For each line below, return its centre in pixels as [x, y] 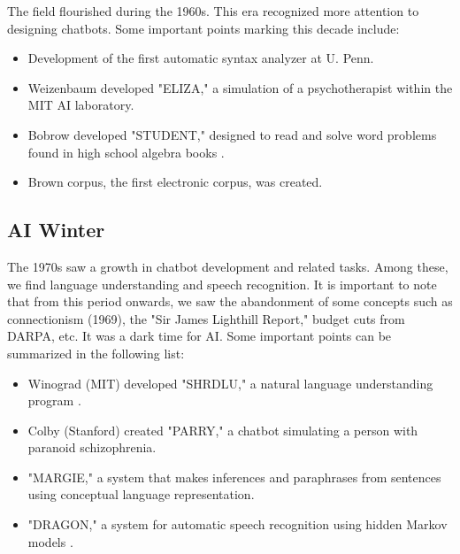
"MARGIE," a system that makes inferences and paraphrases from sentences [234, 477]
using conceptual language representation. [141, 494]
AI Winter [56, 230]
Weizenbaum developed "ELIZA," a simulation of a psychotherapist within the [240, 87]
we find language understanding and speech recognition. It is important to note [222, 284]
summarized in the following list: [96, 353]
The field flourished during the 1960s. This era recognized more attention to [213, 11]
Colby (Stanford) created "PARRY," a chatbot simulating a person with [223, 430]
